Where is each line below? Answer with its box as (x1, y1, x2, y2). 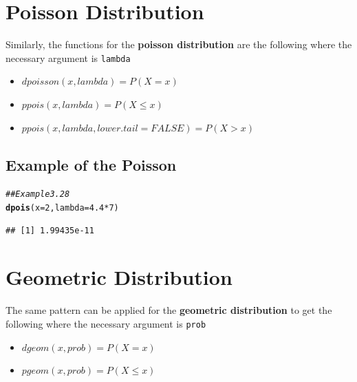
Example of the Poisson (6, 153, 177, 175)
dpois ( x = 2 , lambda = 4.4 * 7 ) (6, 203, 119, 213)
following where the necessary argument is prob (6, 316, 206, 330)
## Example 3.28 (6, 189, 70, 200)
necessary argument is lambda (6, 50, 131, 65)
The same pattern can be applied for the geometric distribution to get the (6, 303, 332, 317)
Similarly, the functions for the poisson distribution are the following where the (6, 37, 352, 52)
